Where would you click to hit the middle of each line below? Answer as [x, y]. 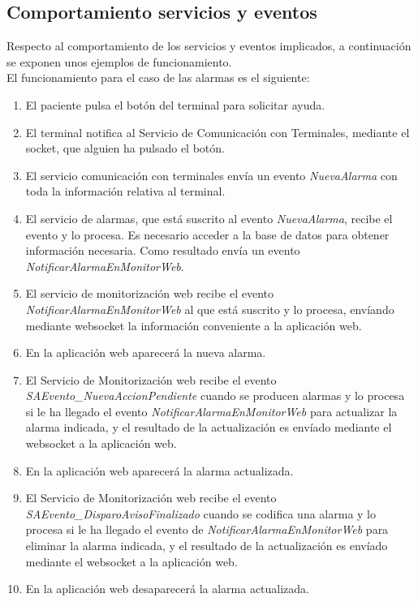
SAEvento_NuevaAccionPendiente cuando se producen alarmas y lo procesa [215, 396]
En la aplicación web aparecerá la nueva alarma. [146, 353]
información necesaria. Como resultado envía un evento [163, 250]
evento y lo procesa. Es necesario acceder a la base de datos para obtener [207, 234]
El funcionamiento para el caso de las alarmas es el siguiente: [158, 77]
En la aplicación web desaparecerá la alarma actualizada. [168, 589]
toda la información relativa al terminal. [125, 191]
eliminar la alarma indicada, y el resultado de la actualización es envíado [207, 546]
